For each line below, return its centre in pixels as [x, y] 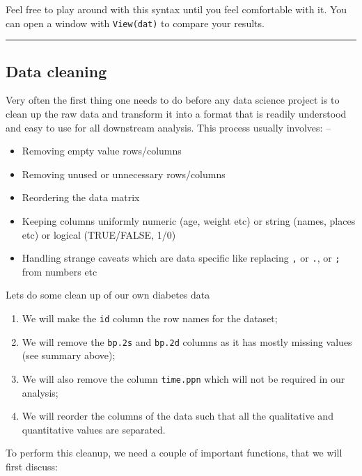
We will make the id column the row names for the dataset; [150, 318]
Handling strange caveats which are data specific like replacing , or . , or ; [181, 258]
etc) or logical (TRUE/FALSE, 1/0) [99, 234]
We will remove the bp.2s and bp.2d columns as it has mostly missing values [187, 341]
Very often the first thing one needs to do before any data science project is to [173, 100]
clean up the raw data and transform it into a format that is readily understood [176, 114]
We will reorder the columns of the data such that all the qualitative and [178, 416]
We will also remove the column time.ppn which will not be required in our [183, 378]
